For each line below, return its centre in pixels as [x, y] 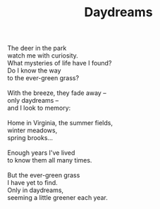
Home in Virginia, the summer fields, [60, 123]
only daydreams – [33, 101]
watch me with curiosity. [43, 56]
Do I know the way [34, 70]
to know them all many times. [50, 160]
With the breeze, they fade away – [57, 93]
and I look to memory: [39, 108]
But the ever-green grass [44, 175]
